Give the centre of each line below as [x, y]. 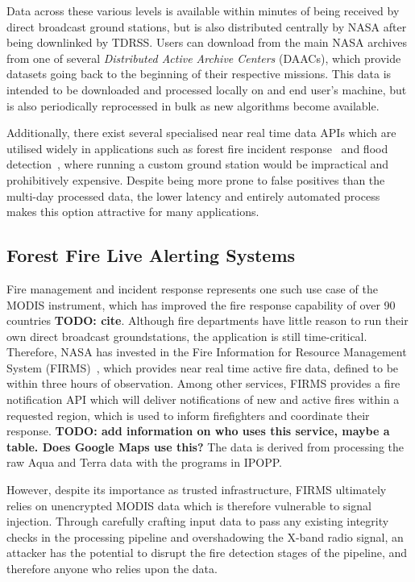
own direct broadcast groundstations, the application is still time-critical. [187, 336]
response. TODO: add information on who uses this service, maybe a [198, 431]
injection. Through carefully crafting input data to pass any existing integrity [198, 521]
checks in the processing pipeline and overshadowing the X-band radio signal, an [205, 536]
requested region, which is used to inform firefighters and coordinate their [188, 415]
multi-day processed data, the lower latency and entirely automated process [193, 195]
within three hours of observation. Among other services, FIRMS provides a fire [203, 383]
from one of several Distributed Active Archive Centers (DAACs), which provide [204, 58]
